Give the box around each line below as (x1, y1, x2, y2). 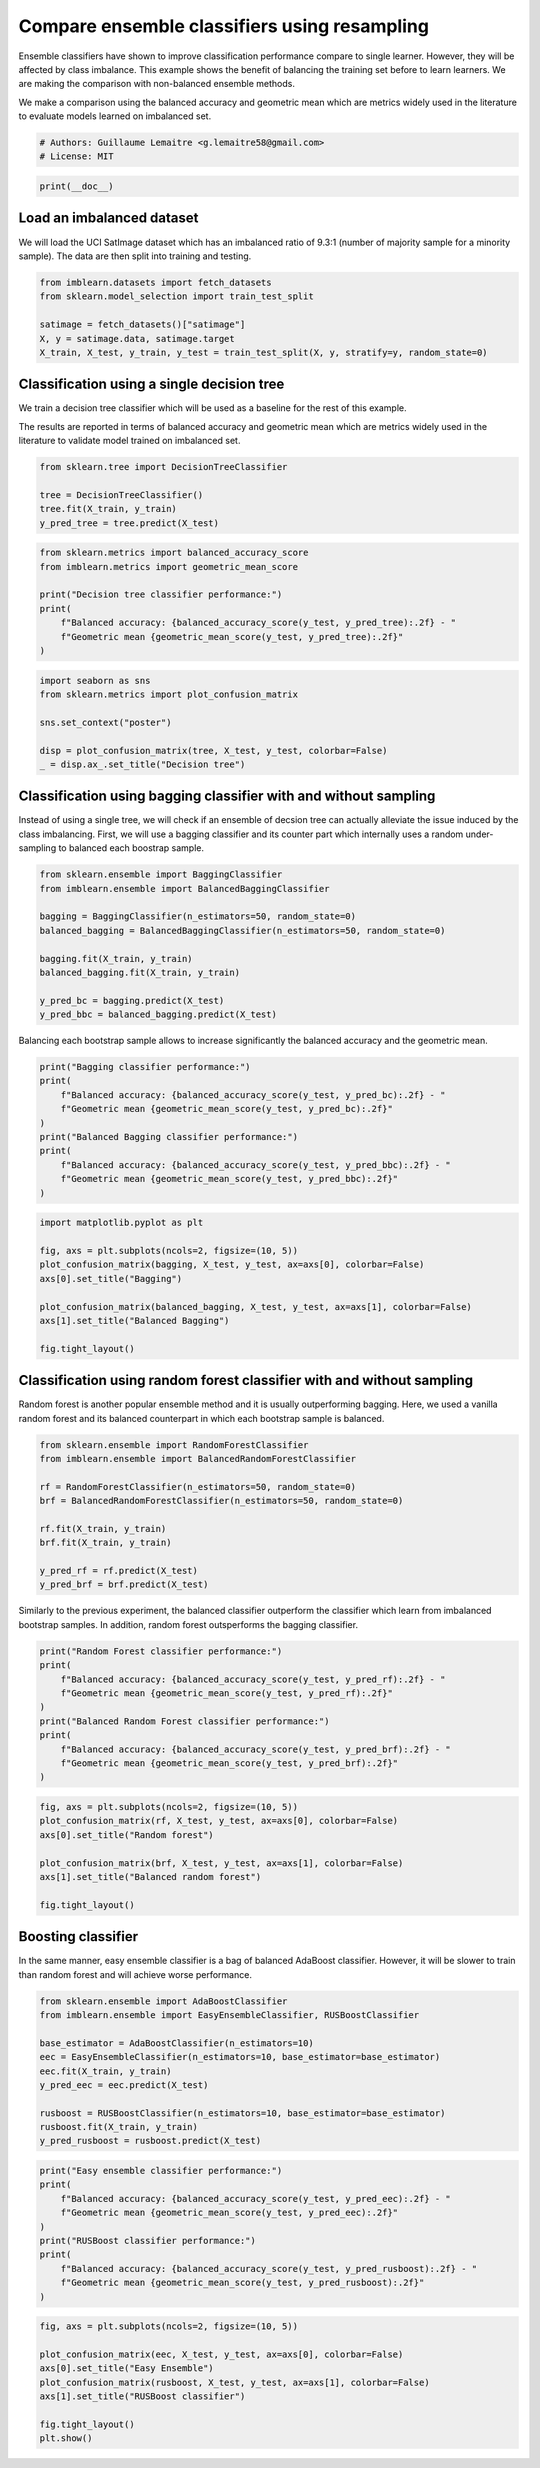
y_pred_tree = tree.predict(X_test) (39, 517, 220, 529)
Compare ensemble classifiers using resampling (18, 15, 430, 37)
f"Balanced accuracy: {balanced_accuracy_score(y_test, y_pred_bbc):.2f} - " (60, 1159, 452, 1170)
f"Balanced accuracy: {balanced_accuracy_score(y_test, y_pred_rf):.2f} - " (60, 1673, 446, 1685)
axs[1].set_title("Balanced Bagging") (39, 1315, 230, 1326)
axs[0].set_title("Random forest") (39, 1829, 214, 1840)
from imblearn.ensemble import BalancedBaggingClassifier (39, 883, 330, 894)
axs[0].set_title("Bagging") (39, 1273, 183, 1284)
